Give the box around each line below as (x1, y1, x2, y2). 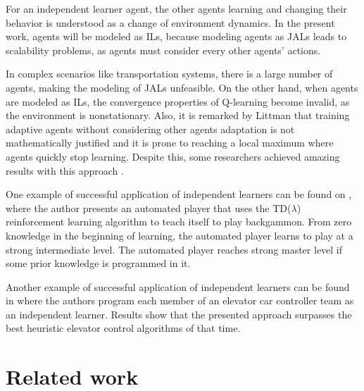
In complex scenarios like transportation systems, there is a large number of (6, 66, 333, 81)
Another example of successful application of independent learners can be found (6, 279, 350, 294)
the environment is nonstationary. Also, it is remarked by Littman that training (6, 108, 350, 123)
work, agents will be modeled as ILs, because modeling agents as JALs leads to (6, 29, 347, 44)
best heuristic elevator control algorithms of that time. (6, 321, 241, 335)
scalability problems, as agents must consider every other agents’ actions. (6, 42, 321, 57)
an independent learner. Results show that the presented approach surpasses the (6, 306, 352, 321)
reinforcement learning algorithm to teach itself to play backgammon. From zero (6, 214, 352, 229)
